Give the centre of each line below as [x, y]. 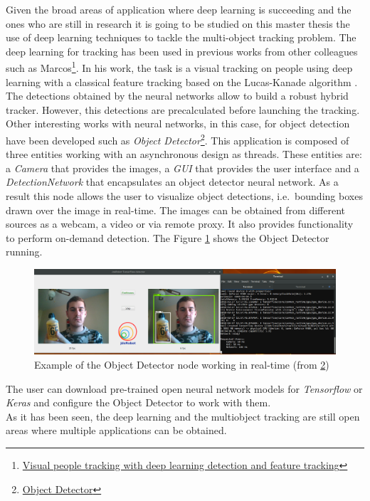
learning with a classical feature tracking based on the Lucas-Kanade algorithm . [182, 81]
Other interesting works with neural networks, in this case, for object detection [178, 123]
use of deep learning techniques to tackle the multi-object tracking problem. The [181, 37]
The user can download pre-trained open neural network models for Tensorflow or [184, 388]
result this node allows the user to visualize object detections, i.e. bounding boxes [184, 196]
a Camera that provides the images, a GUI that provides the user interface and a [183, 168]
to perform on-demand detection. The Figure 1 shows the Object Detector [168, 237]
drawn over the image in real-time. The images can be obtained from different [176, 210]
